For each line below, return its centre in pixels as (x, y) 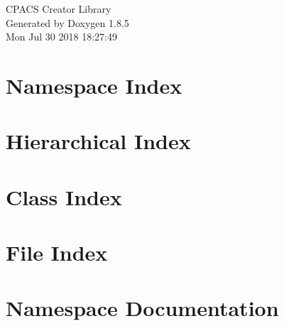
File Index (57, 252)
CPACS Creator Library (59, 9)
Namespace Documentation (142, 308)
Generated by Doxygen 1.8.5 (67, 22)
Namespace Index (94, 85)
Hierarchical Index (98, 141)
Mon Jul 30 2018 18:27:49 (61, 37)
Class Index (64, 196)
